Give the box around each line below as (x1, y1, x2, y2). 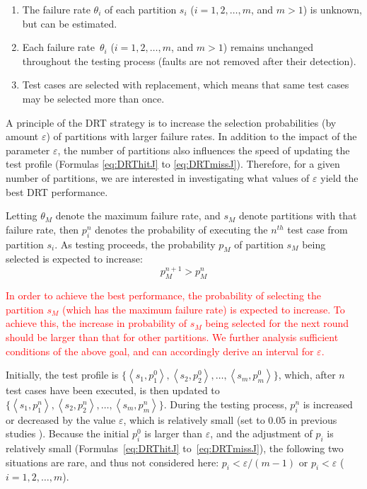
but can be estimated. (22, 16, 117, 30)
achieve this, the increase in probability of (6, 316, 187, 330)
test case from (287, 222, 348, 236)
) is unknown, (303, 2, 363, 16)
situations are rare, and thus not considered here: (6, 454, 219, 469)
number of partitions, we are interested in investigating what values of (6, 170, 310, 185)
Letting (6, 208, 37, 223)
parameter (6, 142, 50, 157)
